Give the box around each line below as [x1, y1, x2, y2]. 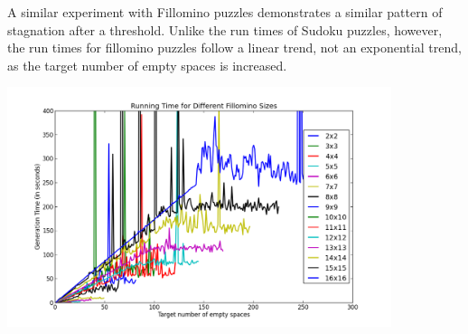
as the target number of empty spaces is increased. [7, 55, 287, 74]
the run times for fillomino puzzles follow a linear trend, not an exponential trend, [7, 38, 462, 57]
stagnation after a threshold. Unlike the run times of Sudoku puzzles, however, [7, 20, 443, 39]
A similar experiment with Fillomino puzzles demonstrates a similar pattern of [7, 3, 443, 21]
